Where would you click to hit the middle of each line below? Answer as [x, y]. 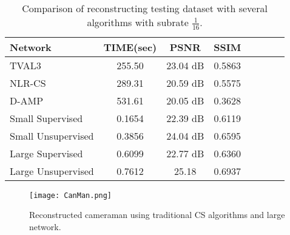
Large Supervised [46, 153]
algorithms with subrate [138, 22]
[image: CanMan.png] [71, 195]
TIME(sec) [130, 47]
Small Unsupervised [52, 135]
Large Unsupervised [52, 171]
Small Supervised [46, 118]
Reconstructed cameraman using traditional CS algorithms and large [157, 215]
